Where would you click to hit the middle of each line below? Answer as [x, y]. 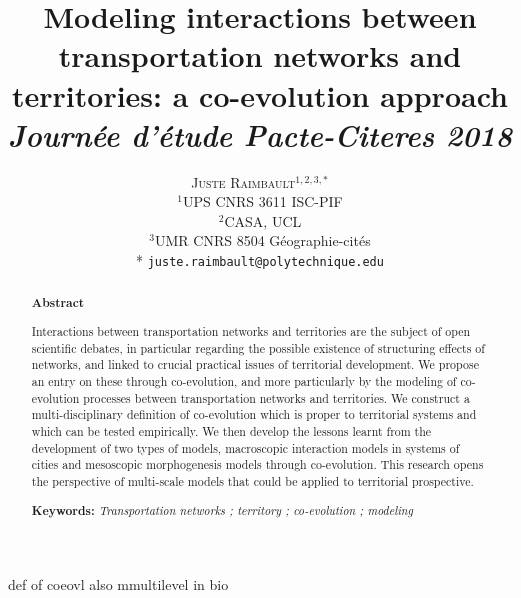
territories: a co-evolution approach [260, 94]
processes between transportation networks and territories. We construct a [276, 397]
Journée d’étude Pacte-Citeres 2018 [260, 134]
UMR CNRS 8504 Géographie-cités [263, 240]
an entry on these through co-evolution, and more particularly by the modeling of [244, 381]
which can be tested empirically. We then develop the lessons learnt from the [231, 431]
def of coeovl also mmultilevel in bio [118, 584]
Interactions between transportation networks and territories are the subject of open [251, 331]
